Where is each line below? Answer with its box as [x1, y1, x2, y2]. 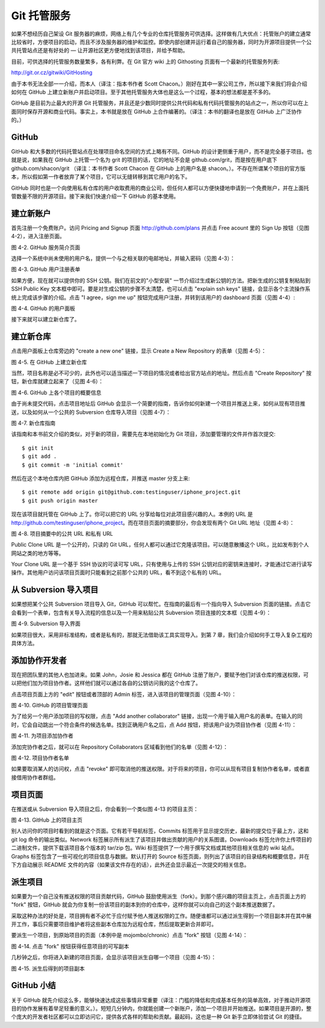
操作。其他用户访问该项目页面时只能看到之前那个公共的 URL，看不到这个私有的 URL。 [11, 569, 225, 576]
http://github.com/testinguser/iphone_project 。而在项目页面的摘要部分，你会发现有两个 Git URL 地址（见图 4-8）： [11, 519, 295, 526]
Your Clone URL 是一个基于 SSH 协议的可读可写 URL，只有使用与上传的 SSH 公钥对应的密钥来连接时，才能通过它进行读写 [11, 560, 312, 568]
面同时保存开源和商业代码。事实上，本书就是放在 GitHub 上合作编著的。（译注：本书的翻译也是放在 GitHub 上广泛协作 [11, 108, 302, 115]
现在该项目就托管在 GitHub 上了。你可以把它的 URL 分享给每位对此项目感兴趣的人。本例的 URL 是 [11, 510, 253, 518]
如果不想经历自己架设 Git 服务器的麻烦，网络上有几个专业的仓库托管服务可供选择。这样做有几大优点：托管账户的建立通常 [11, 30, 311, 37]
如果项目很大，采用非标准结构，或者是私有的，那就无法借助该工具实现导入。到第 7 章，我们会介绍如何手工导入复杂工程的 [11, 631, 312, 638]
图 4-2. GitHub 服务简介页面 [11, 244, 81, 251]
